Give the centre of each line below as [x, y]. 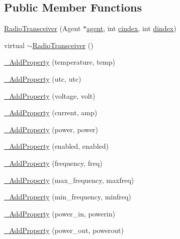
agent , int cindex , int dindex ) [131, 28]
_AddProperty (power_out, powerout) [64, 230]
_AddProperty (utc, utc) [43, 78]
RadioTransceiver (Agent [42, 28]
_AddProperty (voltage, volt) [50, 95]
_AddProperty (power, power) [51, 129]
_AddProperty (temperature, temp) [60, 62]
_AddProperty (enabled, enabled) [56, 146]
